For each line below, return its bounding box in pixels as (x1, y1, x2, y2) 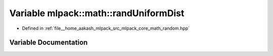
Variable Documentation (9, 38, 88, 47)
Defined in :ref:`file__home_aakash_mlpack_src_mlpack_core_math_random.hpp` (22, 25, 190, 31)
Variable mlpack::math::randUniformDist (9, 8, 185, 19)
